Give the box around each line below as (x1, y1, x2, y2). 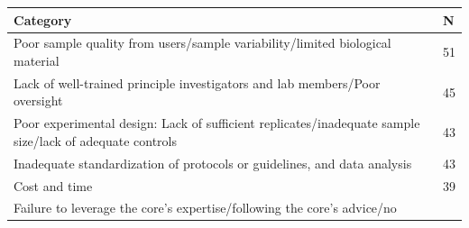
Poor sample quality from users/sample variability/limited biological (14, 33, 391, 52)
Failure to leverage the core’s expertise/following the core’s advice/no (14, 198, 397, 217)
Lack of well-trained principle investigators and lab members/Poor (14, 73, 381, 92)
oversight (14, 91, 63, 110)
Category (14, 10, 72, 29)
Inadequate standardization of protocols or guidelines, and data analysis (14, 153, 412, 172)
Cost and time (14, 176, 93, 195)
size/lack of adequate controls (14, 131, 178, 150)
